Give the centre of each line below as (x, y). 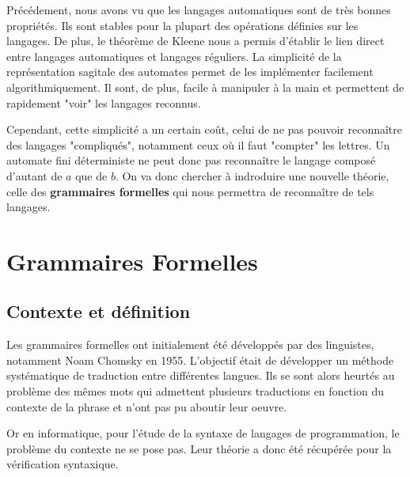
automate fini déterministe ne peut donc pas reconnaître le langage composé (191, 160)
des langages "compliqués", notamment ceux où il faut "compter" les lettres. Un (198, 144)
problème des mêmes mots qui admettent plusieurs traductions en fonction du (195, 391)
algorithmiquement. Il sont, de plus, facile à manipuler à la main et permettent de (205, 87)
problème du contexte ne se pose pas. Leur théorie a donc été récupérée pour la (199, 448)
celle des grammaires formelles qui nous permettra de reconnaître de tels (190, 191)
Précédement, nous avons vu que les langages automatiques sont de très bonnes (199, 9)
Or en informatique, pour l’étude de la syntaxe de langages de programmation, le (203, 433)
